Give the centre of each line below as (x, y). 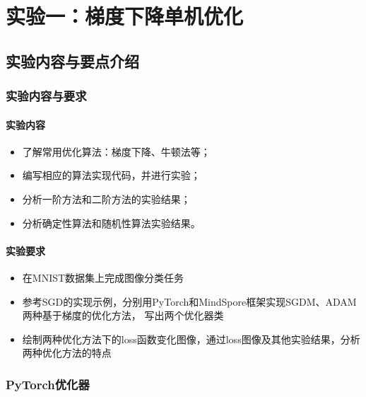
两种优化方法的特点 (67, 353)
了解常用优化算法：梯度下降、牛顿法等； (116, 151)
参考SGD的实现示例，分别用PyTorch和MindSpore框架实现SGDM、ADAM (189, 301)
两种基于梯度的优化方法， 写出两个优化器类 (123, 315)
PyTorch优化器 (48, 384)
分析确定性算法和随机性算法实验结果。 (111, 223)
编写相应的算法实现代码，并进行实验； (111, 175)
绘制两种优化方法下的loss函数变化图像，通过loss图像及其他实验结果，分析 (191, 339)
